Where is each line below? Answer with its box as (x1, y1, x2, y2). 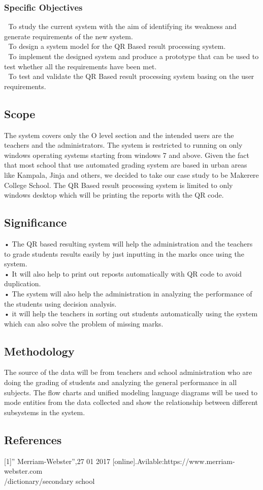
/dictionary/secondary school (4, 475, 95, 486)
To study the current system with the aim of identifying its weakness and (8, 21, 237, 32)
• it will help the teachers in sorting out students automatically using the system (4, 308, 258, 319)
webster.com (4, 466, 43, 476)
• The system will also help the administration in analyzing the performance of (4, 288, 252, 298)
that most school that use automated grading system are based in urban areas (4, 159, 247, 170)
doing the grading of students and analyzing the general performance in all (4, 377, 237, 388)
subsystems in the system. (4, 406, 85, 417)
